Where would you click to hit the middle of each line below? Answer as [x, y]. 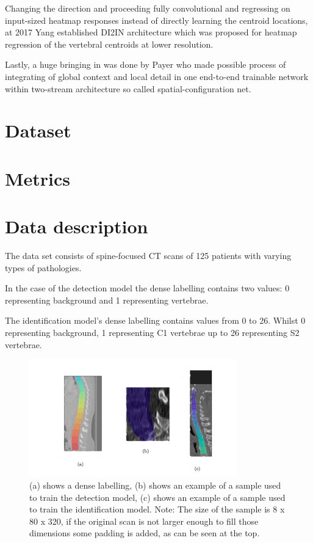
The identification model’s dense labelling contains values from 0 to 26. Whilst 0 [155, 320]
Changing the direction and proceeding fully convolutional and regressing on [148, 8]
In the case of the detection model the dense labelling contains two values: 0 [147, 288]
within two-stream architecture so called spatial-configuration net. [128, 88]
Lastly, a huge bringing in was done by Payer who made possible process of [146, 64]
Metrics [38, 178]
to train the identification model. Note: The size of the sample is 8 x [157, 509]
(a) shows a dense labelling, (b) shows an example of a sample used [155, 485]
